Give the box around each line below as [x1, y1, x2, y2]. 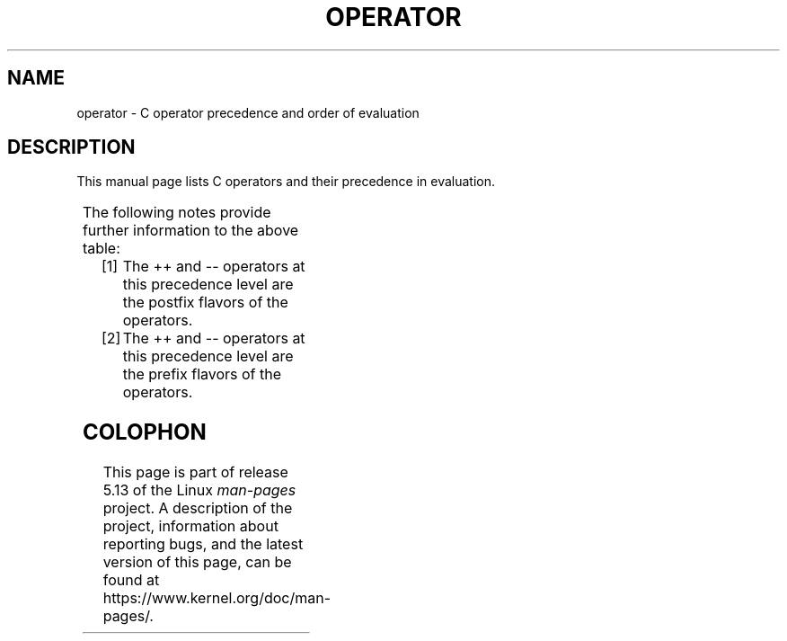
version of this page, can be [102, 553, 292, 572]
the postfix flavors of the [122, 293, 288, 312]
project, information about [102, 517, 279, 536]
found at [102, 571, 160, 590]
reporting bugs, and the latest [102, 535, 304, 554]
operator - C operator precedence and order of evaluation [76, 104, 420, 120]
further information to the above [82, 221, 299, 240]
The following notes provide [82, 203, 271, 222]
